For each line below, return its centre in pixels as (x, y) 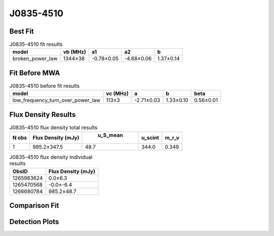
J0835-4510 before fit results (44, 86)
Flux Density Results (43, 114)
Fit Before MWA (35, 73)
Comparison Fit (34, 206)
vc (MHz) (117, 94)
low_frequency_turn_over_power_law (57, 100)
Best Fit (22, 31)
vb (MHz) (75, 52)
